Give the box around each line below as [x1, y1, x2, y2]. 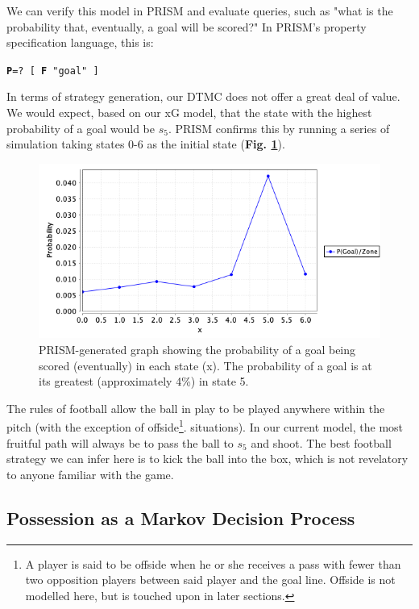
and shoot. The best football [251, 434, 392, 451]
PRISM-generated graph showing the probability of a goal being [39, 341, 356, 358]
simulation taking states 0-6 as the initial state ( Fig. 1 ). [6, 136, 285, 152]
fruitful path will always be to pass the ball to [6, 434, 234, 451]
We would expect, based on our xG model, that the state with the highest [6, 104, 372, 121]
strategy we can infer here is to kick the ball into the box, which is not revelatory [6, 450, 409, 467]
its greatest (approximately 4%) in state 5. [39, 373, 249, 390]
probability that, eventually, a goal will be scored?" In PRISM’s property [6, 18, 367, 35]
